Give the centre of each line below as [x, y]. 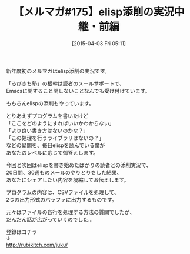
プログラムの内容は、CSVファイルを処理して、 [63, 192]
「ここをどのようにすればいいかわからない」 [60, 123]
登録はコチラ [21, 232]
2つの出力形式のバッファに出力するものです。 [62, 199]
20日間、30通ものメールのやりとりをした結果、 [64, 172]
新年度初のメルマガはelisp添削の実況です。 [58, 71]
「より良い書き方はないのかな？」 [47, 131]
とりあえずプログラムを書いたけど [47, 116]
